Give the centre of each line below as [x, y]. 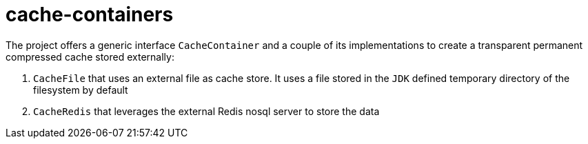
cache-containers [90, 14]
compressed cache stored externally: [90, 56]
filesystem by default [81, 90]
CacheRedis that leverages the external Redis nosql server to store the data [206, 111]
